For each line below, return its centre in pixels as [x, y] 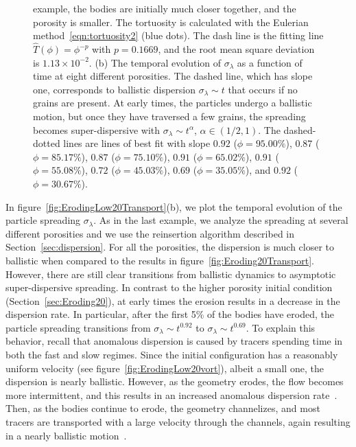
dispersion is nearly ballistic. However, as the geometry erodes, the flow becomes [175, 381]
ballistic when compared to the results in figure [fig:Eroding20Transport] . [160, 260]
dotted [47, 143]
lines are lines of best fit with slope [137, 143]
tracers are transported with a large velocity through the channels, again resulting [178, 422]
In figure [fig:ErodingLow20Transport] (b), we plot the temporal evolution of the [174, 206]
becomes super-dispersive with [97, 129]
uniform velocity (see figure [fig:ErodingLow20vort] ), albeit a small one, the [165, 368]
